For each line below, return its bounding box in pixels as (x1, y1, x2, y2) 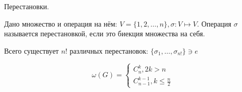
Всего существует (4, 45, 59, 56)
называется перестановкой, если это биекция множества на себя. (4, 28, 205, 39)
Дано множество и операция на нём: (4, 18, 117, 29)
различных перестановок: (69, 45, 149, 56)
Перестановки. (4, 1, 49, 11)
